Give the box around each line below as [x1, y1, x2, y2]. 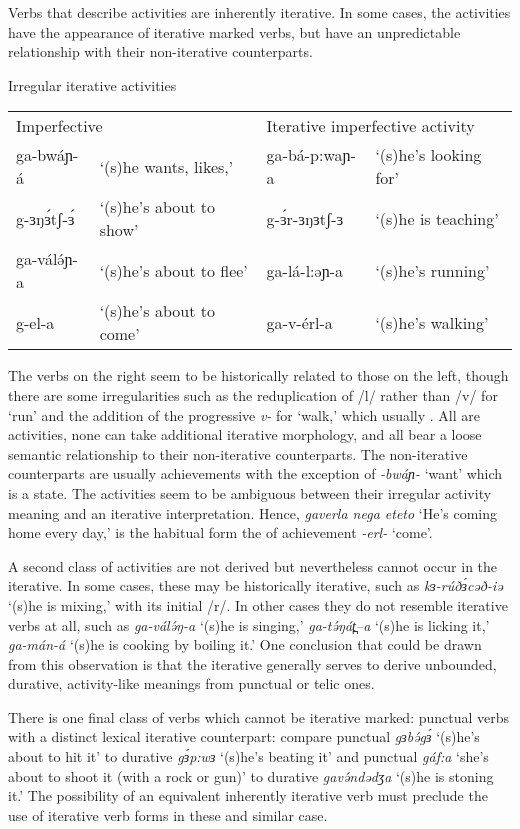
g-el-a [16, 310, 55, 334]
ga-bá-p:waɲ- [266, 143, 356, 167]
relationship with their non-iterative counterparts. [8, 41, 313, 62]
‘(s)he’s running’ [375, 258, 490, 282]
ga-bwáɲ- [16, 143, 79, 167]
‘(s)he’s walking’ [375, 310, 489, 334]
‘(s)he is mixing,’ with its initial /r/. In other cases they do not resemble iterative [8, 594, 508, 615]
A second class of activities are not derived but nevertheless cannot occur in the [8, 555, 498, 576]
